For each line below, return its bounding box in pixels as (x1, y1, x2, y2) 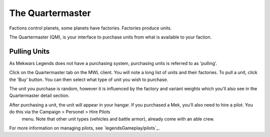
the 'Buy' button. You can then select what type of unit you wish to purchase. (9, 76, 168, 82)
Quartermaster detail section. (9, 92, 69, 98)
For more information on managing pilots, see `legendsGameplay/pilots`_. (9, 125, 160, 131)
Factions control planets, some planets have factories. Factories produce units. (9, 25, 172, 31)
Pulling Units (9, 47, 50, 55)
